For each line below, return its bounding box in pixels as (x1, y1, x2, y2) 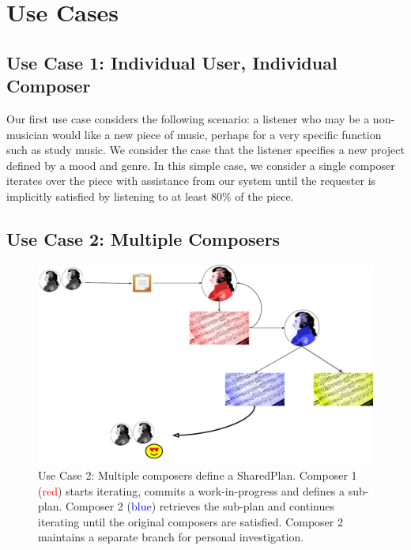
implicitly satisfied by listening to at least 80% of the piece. (6, 187, 294, 204)
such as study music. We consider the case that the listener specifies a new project (6, 141, 405, 158)
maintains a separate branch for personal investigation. (38, 529, 304, 545)
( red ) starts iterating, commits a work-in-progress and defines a (38, 482, 345, 499)
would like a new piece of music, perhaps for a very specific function (52, 126, 382, 142)
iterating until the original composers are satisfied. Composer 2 (38, 513, 343, 529)
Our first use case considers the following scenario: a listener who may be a (6, 110, 370, 126)
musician (6, 126, 49, 142)
